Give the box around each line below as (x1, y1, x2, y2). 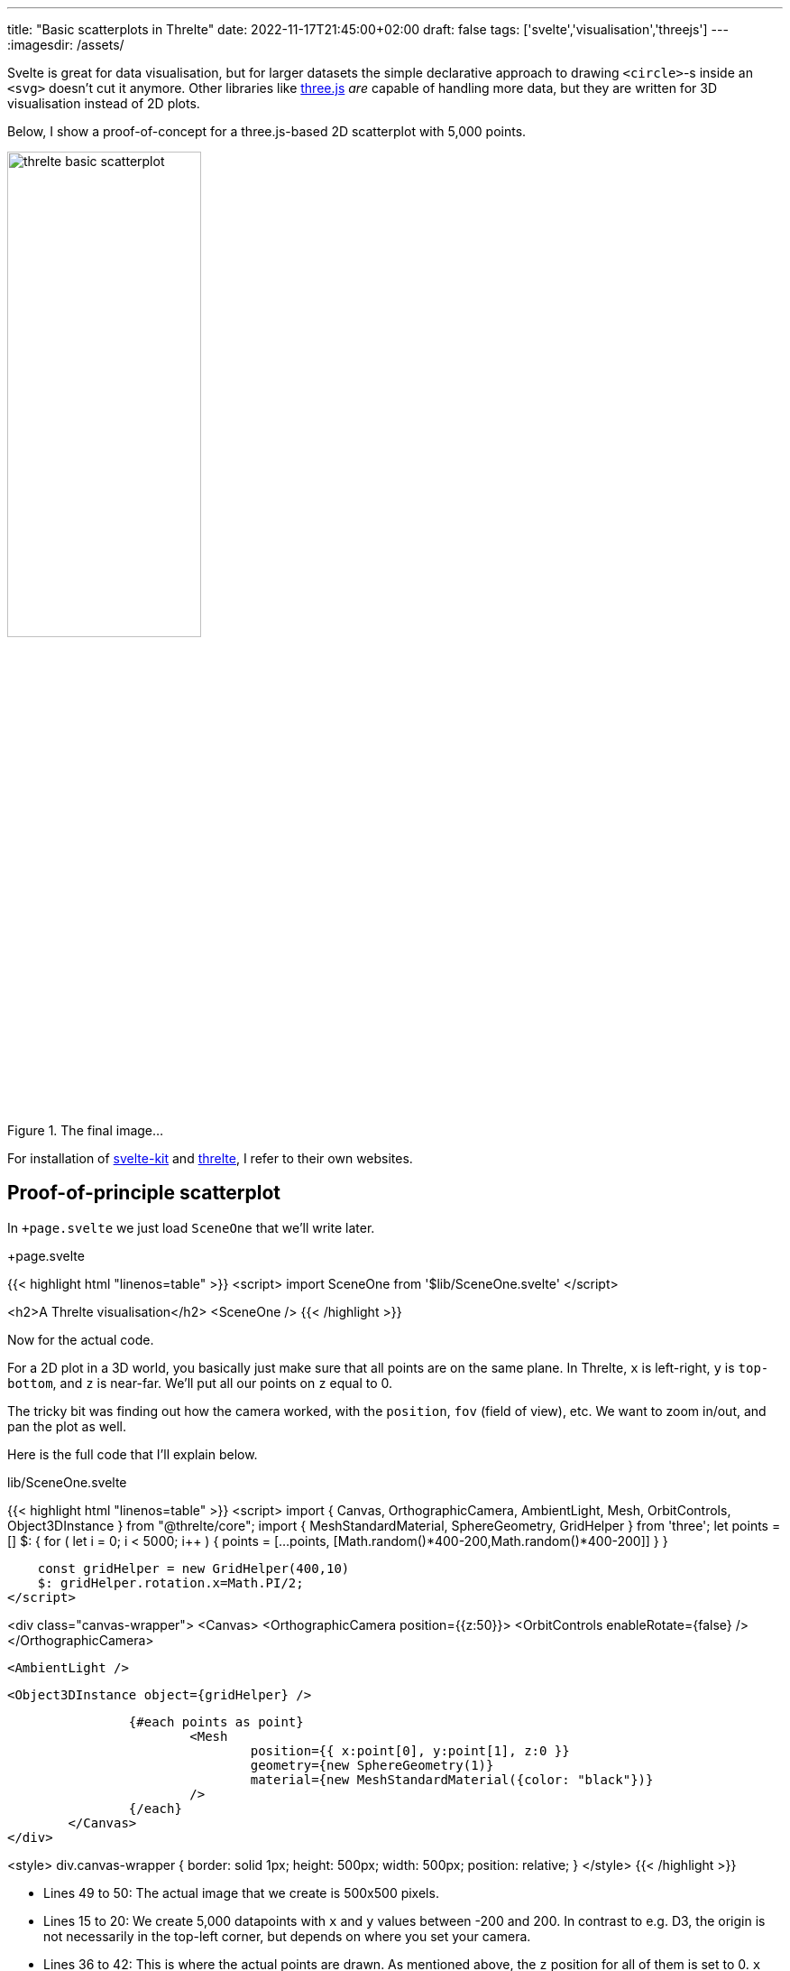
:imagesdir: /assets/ (7, 37, 124, 52)
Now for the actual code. (7, 1331, 154, 1347)
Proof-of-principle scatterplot (7, 1181, 281, 1205)
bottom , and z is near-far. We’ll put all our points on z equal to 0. (7, 1374, 393, 1391)
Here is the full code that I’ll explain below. (7, 1446, 258, 1462)
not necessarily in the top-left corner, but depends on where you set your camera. (43, 1928, 531, 1944)
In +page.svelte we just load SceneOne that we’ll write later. (7, 1219, 375, 1235)
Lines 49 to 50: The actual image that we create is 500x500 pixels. (43, 1884, 439, 1901)
